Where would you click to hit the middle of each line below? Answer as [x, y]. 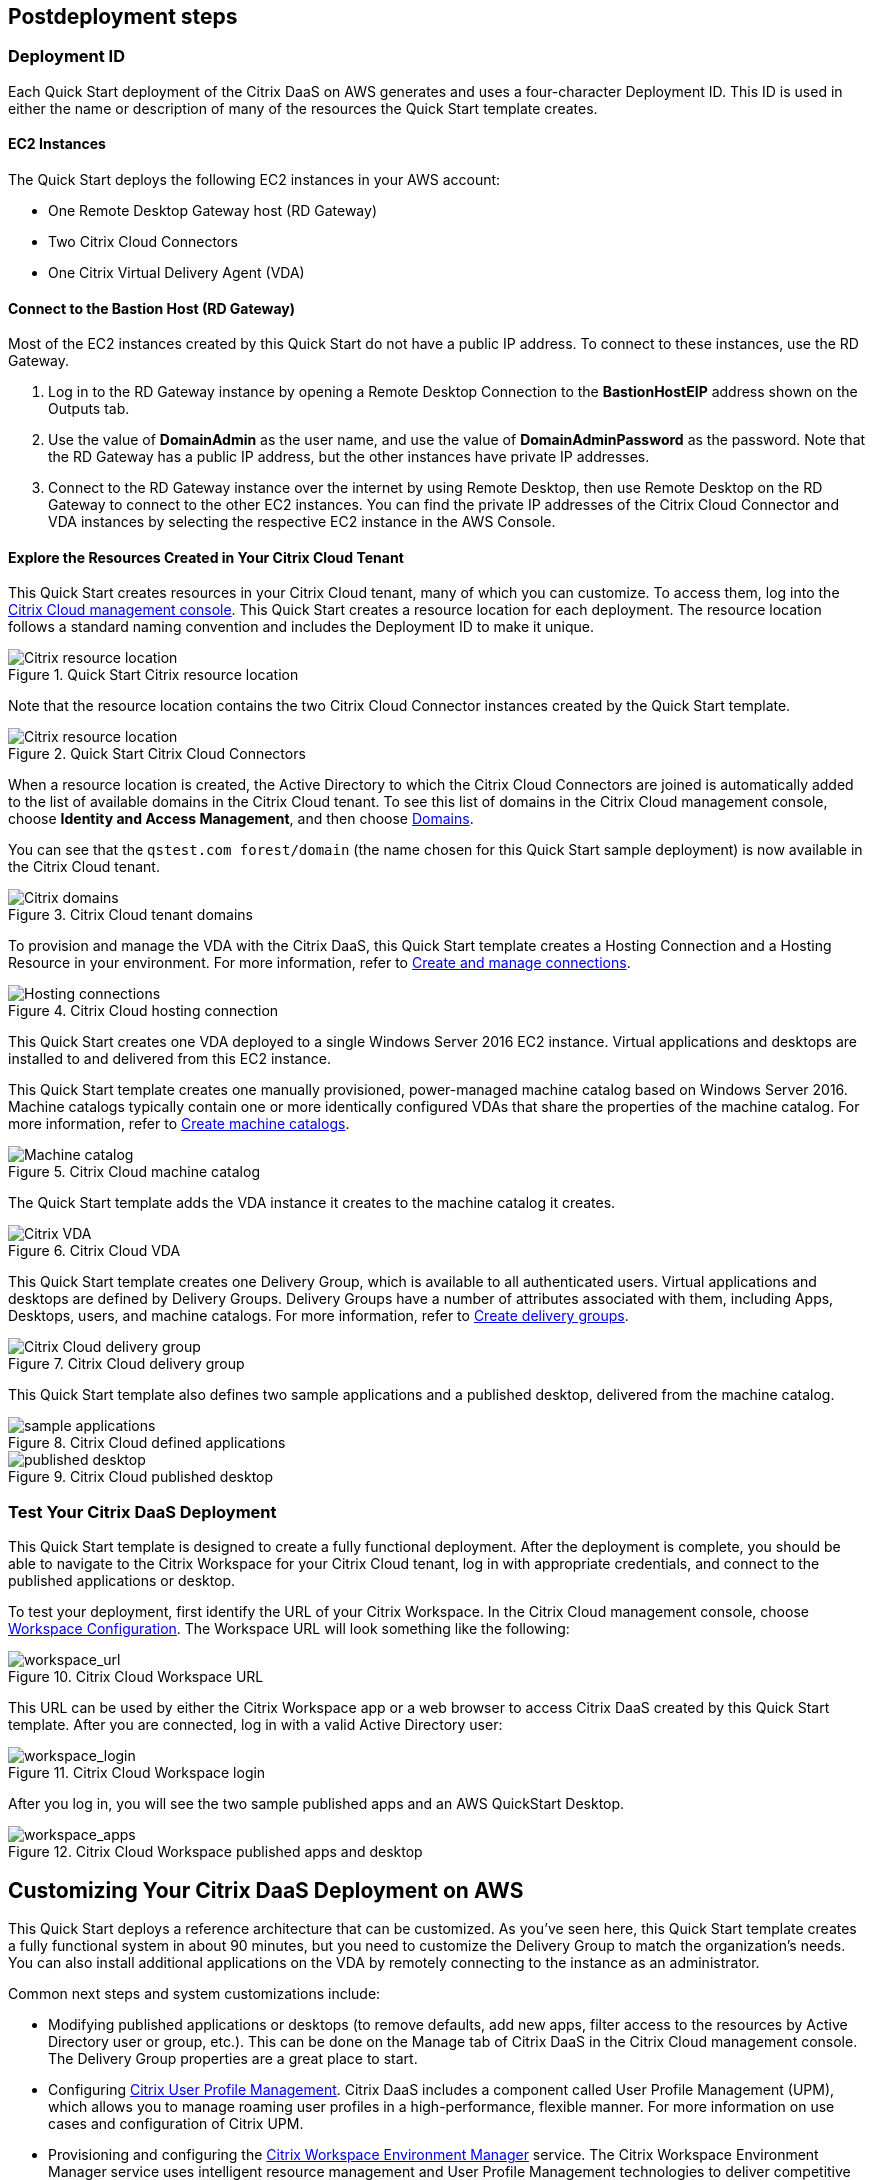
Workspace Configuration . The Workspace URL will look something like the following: [289, 1629]
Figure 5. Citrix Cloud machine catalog [134, 1172]
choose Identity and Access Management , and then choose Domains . [241, 819]
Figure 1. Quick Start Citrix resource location [153, 675]
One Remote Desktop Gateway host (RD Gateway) [212, 211]
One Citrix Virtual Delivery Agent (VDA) [176, 273]
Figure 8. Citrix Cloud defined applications [147, 1443]
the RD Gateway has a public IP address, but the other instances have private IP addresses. [349, 457]
